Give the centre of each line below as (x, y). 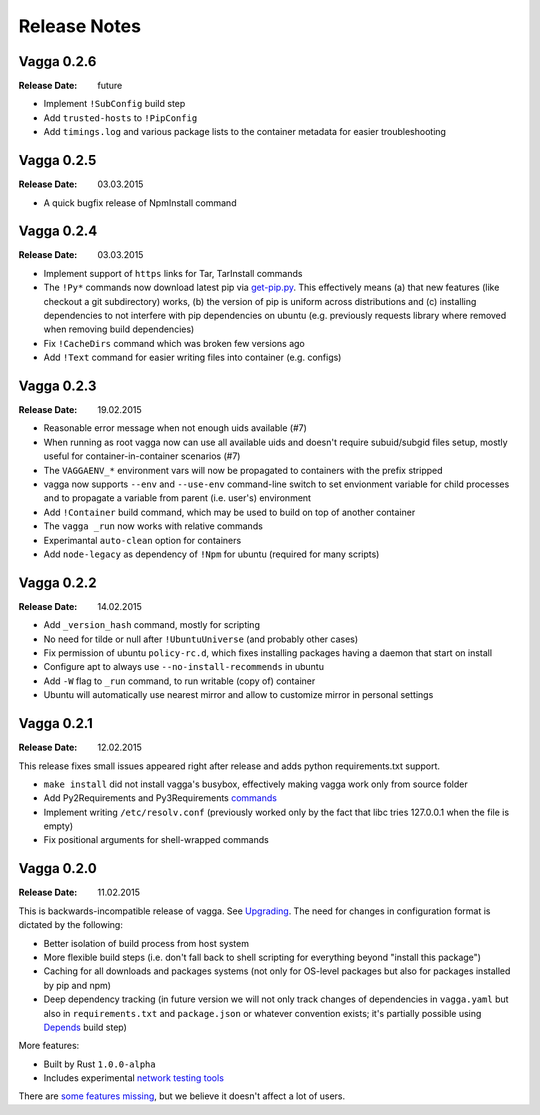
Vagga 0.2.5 (57, 160)
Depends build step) (85, 1027)
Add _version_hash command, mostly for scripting (151, 625)
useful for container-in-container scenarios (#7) (142, 456)
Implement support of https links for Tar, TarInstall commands (173, 273)
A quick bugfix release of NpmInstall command (140, 202)
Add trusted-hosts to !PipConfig (120, 117)
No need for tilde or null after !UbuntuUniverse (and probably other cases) (201, 639)
